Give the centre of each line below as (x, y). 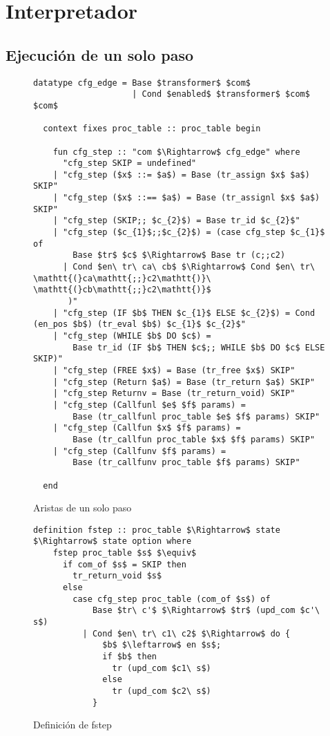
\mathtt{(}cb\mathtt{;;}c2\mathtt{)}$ (122, 290)
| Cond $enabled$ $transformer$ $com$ (221, 94)
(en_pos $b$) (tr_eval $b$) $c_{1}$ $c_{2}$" (139, 324)
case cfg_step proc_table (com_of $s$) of (172, 599)
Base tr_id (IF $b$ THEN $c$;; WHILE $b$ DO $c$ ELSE (199, 347)
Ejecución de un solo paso (100, 54)
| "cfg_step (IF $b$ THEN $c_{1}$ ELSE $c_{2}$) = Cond (184, 313)
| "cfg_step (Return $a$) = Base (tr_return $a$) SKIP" (184, 382)
